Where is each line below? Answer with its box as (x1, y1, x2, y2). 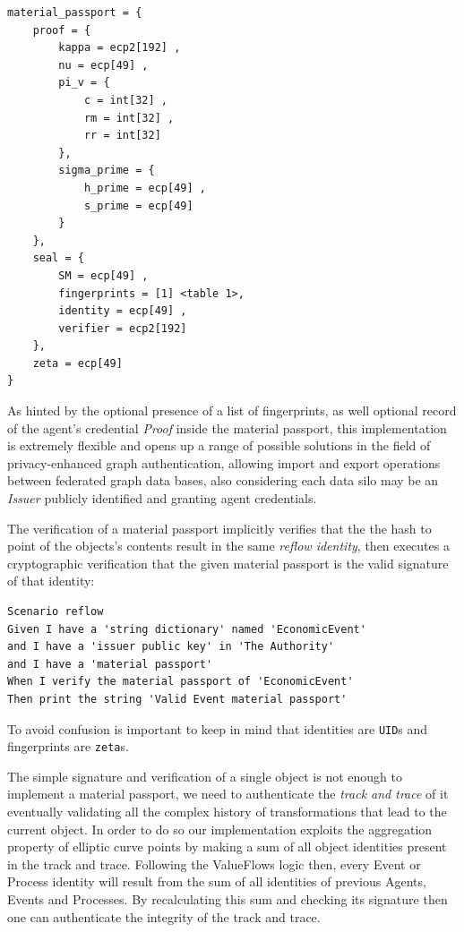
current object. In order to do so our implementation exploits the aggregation (7, 819, 433, 838)
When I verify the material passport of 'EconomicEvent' (7, 675, 354, 688)
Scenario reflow (7, 605, 104, 618)
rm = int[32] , (83, 111, 175, 124)
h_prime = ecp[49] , (83, 181, 206, 194)
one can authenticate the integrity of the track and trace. (7, 907, 321, 926)
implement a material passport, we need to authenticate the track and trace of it (7, 784, 449, 803)
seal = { (32, 252, 84, 265)
